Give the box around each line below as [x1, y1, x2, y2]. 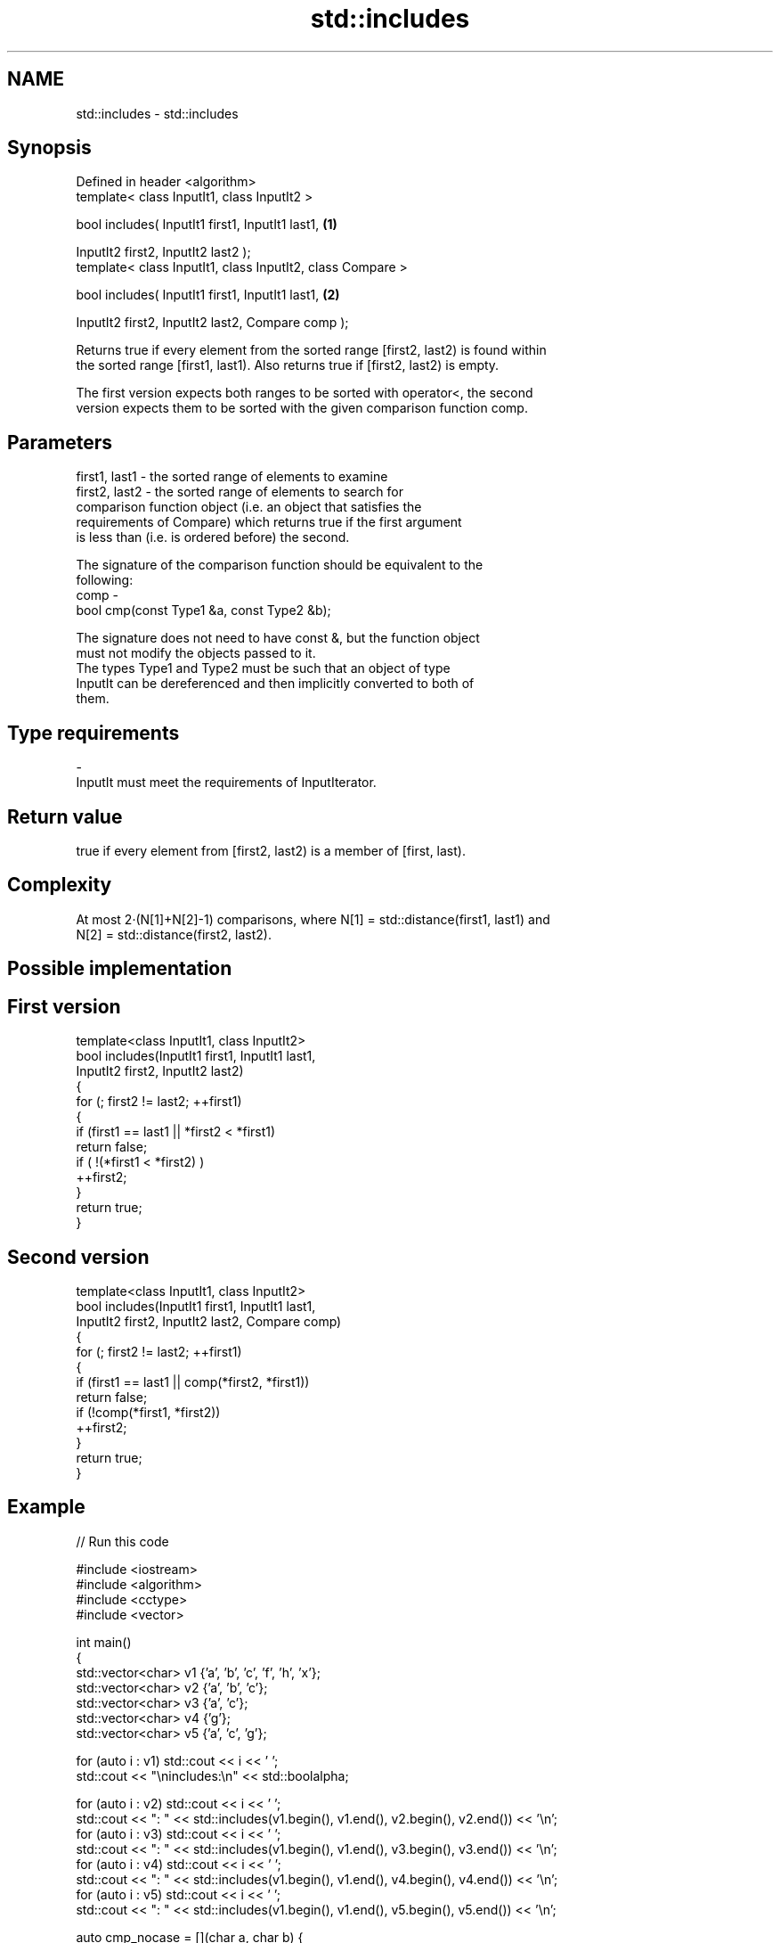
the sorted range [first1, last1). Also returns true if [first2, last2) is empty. [76, 357, 500, 373]
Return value [7, 805, 123, 828]
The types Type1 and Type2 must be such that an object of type [76, 660, 451, 676]
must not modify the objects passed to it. [76, 645, 316, 661]
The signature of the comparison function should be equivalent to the [76, 557, 483, 573]
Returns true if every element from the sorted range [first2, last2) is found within [76, 342, 547, 358]
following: [76, 572, 134, 588]
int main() [76, 1634, 132, 1650]
